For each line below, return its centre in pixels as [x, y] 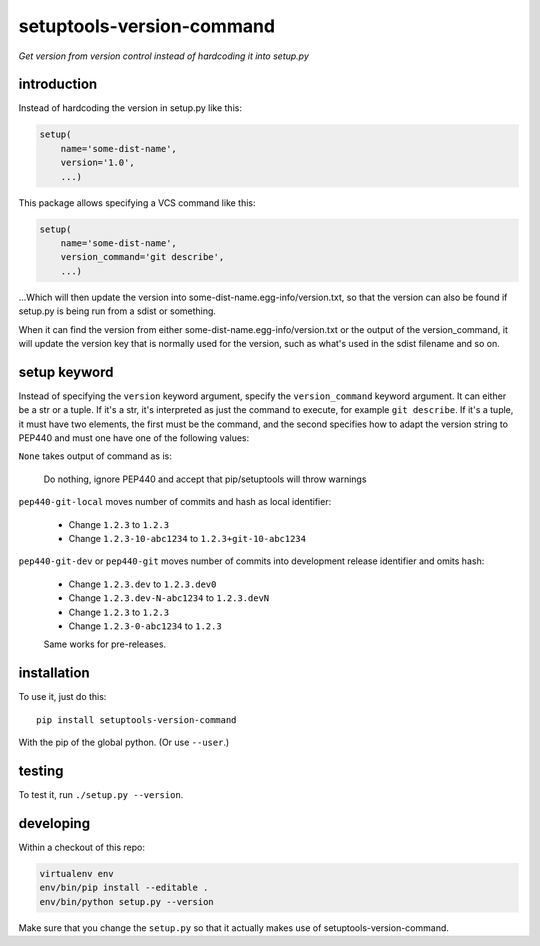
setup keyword [66, 371]
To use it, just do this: [62, 697]
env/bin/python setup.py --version [126, 901]
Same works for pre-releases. [105, 644]
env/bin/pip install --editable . [124, 888]
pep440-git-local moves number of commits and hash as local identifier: [175, 502]
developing [54, 823]
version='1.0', [97, 163]
